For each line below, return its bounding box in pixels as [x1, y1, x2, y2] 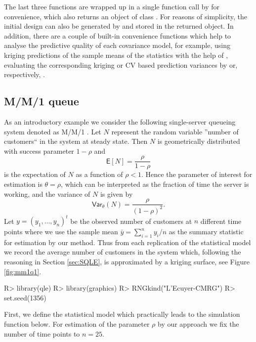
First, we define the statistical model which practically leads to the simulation [4, 309, 240, 319]
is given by [100, 188, 133, 199]
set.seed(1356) [4, 292, 46, 302]
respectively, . [4, 69, 45, 80]
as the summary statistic [169, 226, 244, 237]
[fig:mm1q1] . [4, 266, 42, 276]
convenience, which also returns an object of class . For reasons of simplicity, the [4, 11, 248, 21]
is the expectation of [4, 169, 66, 179]
